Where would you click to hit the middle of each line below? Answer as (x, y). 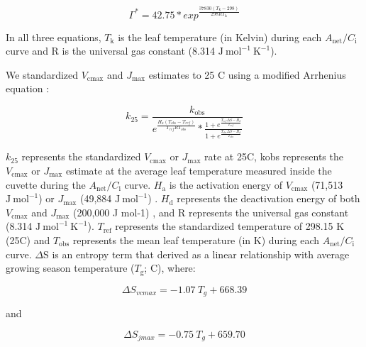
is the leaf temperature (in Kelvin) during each (220, 37)
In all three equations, (54, 37)
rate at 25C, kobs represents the (274, 156)
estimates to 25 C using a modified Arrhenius (247, 74)
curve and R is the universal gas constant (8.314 (110, 51)
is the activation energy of (226, 184)
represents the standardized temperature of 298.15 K (230, 226)
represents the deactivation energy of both (268, 198)
